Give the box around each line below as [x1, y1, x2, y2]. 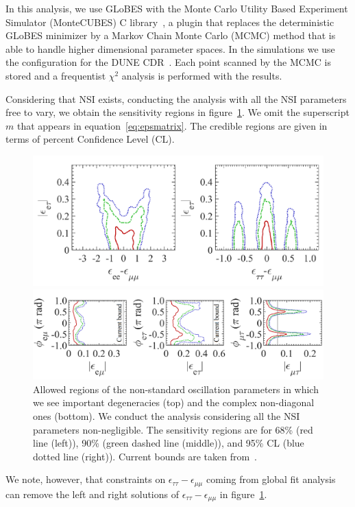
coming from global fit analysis [206, 472, 336, 486]
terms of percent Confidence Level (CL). [5, 132, 175, 146]
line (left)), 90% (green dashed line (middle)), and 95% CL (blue [33, 436, 304, 450]
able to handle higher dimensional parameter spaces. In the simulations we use [5, 41, 335, 56]
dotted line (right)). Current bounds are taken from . [33, 449, 257, 463]
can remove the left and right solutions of [5, 486, 180, 501]
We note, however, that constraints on [5, 472, 166, 486]
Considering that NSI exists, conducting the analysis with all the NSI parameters [5, 91, 347, 106]
